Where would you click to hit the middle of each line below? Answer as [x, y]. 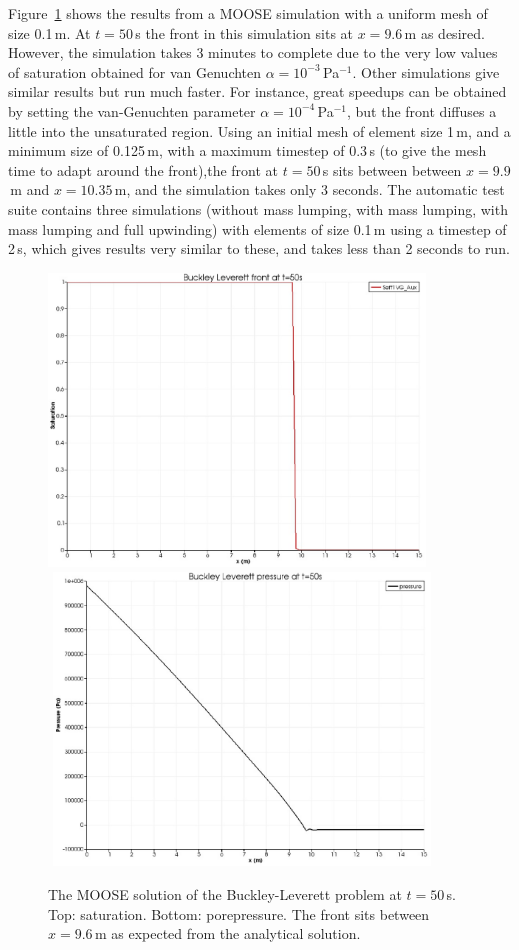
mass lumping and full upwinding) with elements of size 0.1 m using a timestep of [257, 228]
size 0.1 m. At [49, 32]
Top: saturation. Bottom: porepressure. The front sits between [239, 913]
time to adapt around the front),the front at [143, 169]
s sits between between [392, 169]
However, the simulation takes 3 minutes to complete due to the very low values [253, 52]
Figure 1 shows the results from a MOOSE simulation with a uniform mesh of [248, 13]
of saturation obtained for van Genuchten [135, 71]
